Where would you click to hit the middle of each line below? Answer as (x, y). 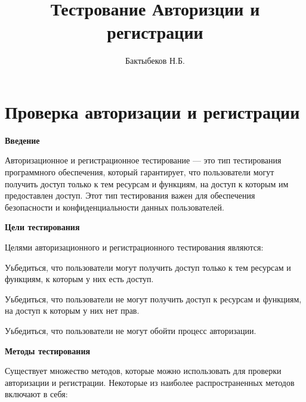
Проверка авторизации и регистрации (152, 111)
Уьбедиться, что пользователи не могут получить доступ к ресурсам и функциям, (153, 299)
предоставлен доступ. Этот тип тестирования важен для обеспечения (130, 195)
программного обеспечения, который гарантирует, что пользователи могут (140, 172)
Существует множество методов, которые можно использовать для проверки (143, 371)
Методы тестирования (48, 350)
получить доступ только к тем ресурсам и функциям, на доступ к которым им (147, 183)
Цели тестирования (42, 227)
